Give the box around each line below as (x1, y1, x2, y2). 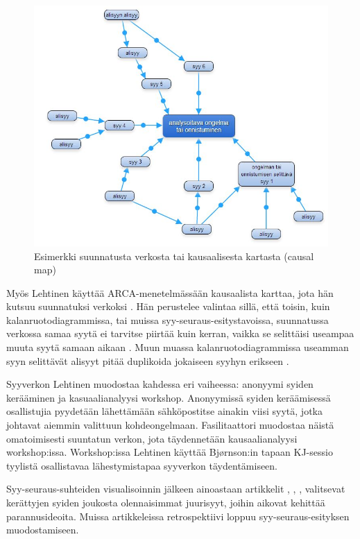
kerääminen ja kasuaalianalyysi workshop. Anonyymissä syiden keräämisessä (6, 390, 331, 404)
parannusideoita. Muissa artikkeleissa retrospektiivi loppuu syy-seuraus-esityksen (6, 508, 350, 523)
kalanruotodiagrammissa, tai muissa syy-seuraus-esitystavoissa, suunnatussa (6, 312, 329, 327)
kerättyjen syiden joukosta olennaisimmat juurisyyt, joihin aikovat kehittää (6, 495, 325, 509)
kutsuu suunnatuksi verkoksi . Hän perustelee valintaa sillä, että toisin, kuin (6, 299, 330, 314)
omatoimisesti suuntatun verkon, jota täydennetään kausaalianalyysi (6, 431, 298, 445)
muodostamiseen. (6, 522, 79, 537)
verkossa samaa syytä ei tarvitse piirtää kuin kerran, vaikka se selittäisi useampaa (6, 326, 354, 341)
